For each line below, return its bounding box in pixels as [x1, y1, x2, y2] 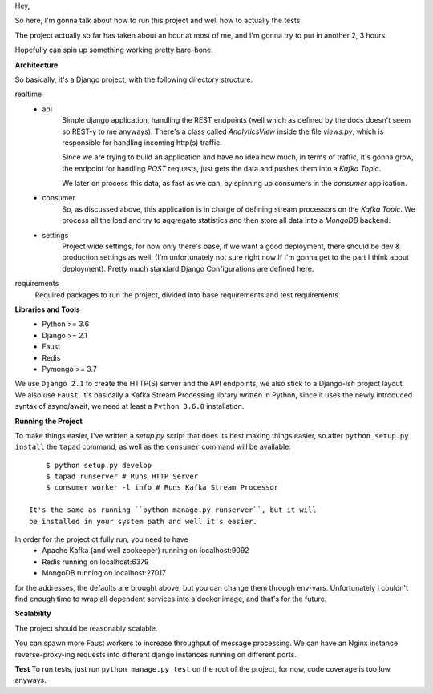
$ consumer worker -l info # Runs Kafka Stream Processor [45, 483, 279, 492]
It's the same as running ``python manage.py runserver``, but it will [29, 506, 317, 514]
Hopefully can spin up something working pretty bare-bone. [14, 45, 214, 55]
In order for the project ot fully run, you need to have [14, 535, 188, 544]
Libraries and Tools [14, 305, 80, 314]
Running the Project [14, 416, 83, 426]
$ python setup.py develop [45, 461, 152, 470]
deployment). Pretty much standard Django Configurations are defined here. [62, 264, 314, 273]
